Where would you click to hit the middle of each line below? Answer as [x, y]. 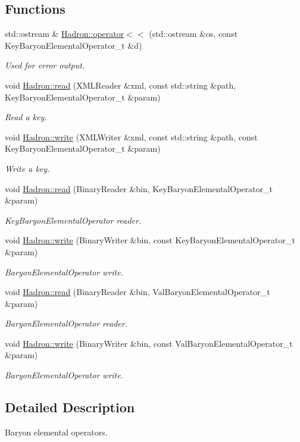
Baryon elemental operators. [56, 432]
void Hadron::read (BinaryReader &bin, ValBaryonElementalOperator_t [137, 292]
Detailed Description [70, 407]
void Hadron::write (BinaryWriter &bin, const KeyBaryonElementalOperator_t [150, 240]
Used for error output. [45, 65]
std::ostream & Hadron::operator [65, 34]
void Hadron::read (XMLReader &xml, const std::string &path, [121, 85]
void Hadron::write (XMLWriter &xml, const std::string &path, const [131, 137]
